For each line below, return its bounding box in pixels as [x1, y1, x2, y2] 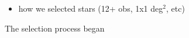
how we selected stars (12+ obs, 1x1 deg [18, 2, 163, 14]
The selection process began [5, 22, 105, 34]
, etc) [166, 2, 185, 14]
